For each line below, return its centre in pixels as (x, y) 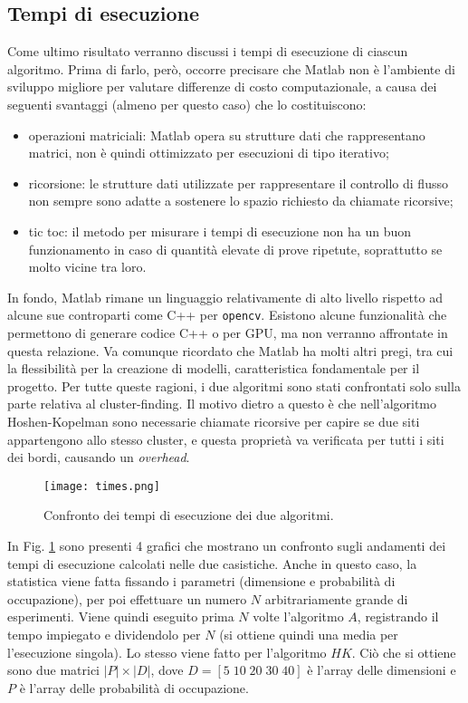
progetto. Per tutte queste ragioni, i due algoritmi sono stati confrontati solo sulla (234, 385)
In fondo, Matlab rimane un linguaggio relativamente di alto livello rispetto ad (225, 297)
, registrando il (398, 616)
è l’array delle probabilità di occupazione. (134, 687)
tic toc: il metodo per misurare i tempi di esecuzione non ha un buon (220, 231)
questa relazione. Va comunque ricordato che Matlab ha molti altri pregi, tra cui (230, 350)
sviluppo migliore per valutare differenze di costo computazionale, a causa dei (222, 87)
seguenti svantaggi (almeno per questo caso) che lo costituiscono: (187, 104)
